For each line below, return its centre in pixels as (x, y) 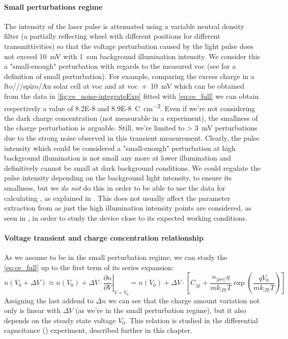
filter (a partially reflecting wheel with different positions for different (112, 36)
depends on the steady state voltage (60, 320)
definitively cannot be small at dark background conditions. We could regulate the (132, 167)
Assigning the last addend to (49, 300)
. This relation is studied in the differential (192, 320)
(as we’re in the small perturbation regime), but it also (161, 310)
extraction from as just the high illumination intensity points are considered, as (128, 208)
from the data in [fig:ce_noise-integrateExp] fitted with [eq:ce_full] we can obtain (132, 96)
